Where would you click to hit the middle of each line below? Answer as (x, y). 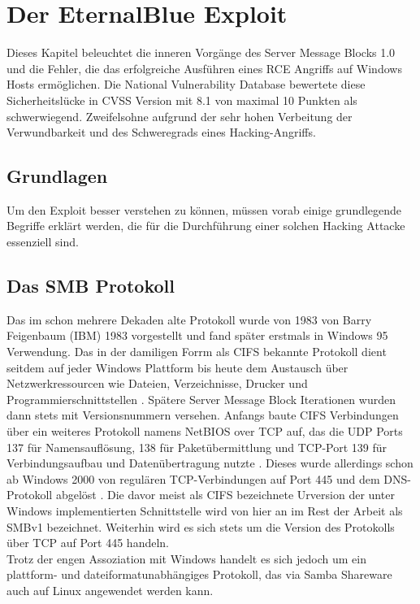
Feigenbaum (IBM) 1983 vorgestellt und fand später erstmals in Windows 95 (197, 335)
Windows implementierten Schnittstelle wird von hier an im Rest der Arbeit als (205, 511)
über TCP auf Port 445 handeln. (88, 543)
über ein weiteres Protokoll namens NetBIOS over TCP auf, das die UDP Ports (205, 431)
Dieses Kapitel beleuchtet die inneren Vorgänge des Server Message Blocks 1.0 (201, 52)
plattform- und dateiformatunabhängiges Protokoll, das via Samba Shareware (199, 574)
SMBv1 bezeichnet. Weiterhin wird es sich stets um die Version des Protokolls (201, 526)
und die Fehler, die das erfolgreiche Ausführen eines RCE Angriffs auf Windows (204, 68)
